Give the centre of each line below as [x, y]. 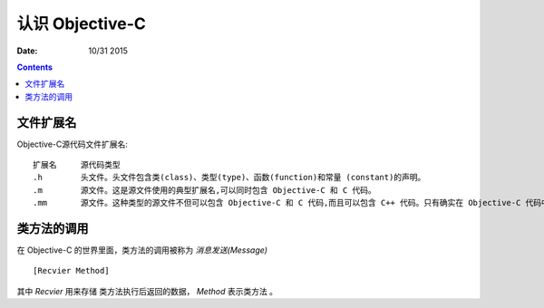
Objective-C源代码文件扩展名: [73, 144]
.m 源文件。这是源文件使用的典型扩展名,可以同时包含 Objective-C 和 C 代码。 [204, 190]
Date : [27, 51]
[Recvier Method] [71, 271]
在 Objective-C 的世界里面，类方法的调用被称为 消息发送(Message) [142, 250]
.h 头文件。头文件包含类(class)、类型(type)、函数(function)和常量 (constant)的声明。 [229, 178]
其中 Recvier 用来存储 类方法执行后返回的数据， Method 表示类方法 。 [147, 291]
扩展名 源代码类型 [77, 165]
